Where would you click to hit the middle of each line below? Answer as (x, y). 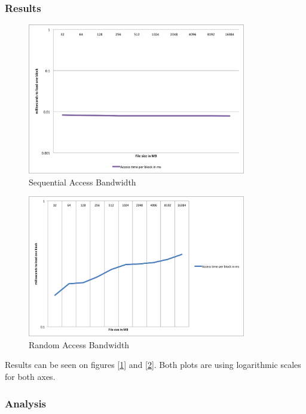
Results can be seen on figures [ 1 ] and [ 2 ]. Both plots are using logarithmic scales (153, 365)
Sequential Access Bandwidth (82, 182)
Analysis (26, 403)
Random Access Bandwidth (79, 344)
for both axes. (30, 377)
